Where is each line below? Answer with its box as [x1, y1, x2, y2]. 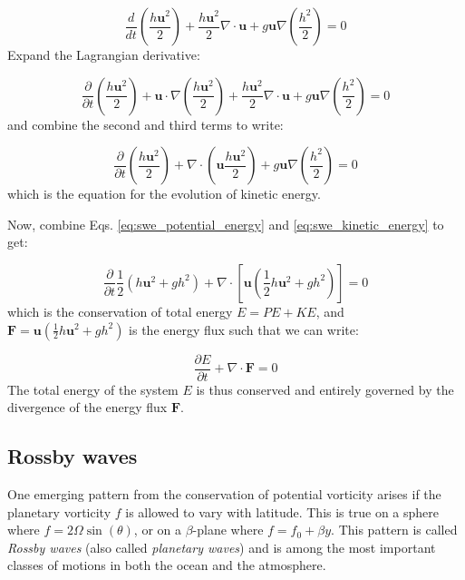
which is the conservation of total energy [7, 301, 233, 320]
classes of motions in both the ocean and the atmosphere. [7, 555, 326, 575]
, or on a [133, 520, 181, 539]
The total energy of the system [7, 379, 179, 398]
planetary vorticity [7, 502, 111, 521]
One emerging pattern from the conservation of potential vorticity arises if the [7, 485, 441, 504]
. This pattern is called [331, 520, 458, 539]
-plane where [192, 520, 264, 539]
